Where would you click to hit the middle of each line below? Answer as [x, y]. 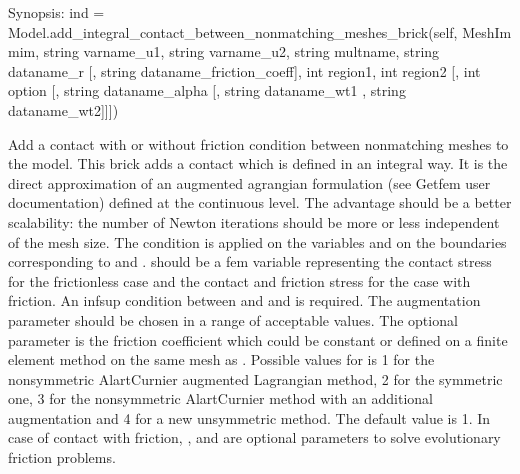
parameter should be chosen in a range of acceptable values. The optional [233, 319]
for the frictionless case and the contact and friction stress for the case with [239, 280]
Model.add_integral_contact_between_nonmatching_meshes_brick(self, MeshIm [260, 31]
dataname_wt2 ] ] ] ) [63, 109]
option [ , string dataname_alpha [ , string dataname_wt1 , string [207, 90]
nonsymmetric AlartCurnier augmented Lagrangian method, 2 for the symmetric [255, 378]
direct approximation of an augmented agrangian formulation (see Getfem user [249, 182]
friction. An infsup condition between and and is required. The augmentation [244, 300]
